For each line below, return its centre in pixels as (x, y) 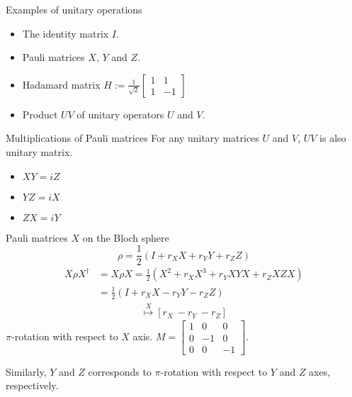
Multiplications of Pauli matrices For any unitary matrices (132, 138)
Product (40, 114)
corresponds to (120, 371)
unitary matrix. (39, 151)
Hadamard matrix (61, 84)
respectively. (32, 385)
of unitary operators (120, 114)
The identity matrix (66, 33)
